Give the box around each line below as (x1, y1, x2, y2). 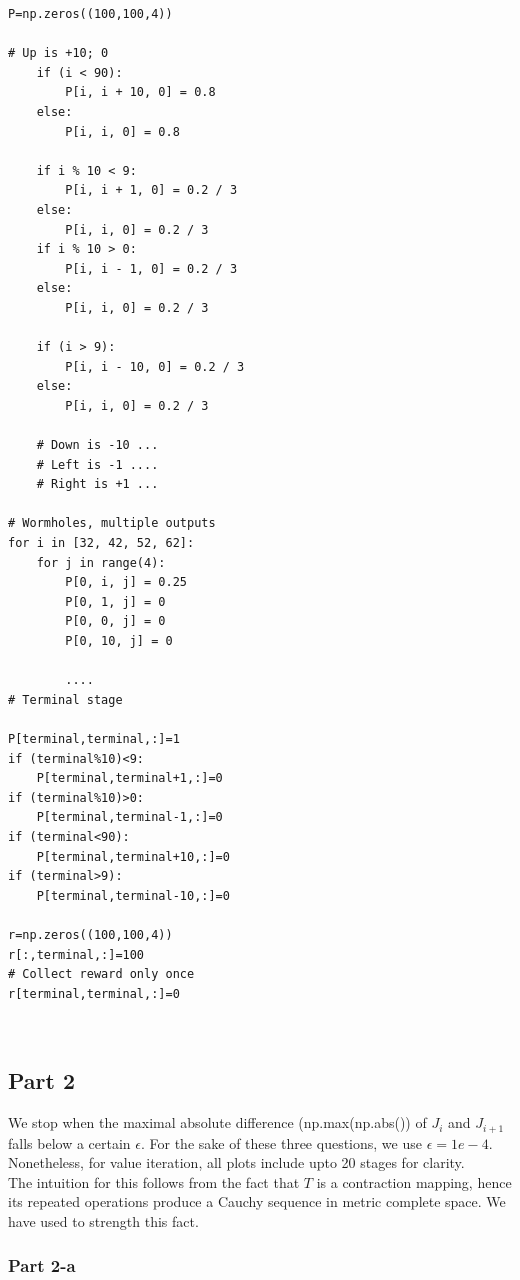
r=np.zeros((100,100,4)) (8, 927, 173, 942)
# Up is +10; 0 (8, 46, 109, 61)
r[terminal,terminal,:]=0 (8, 986, 180, 1001)
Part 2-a (8, 1253, 76, 1278)
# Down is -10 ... (36, 438, 159, 453)
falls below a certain (8, 1132, 131, 1153)
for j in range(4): (36, 555, 166, 570)
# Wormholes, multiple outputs (8, 516, 216, 531)
